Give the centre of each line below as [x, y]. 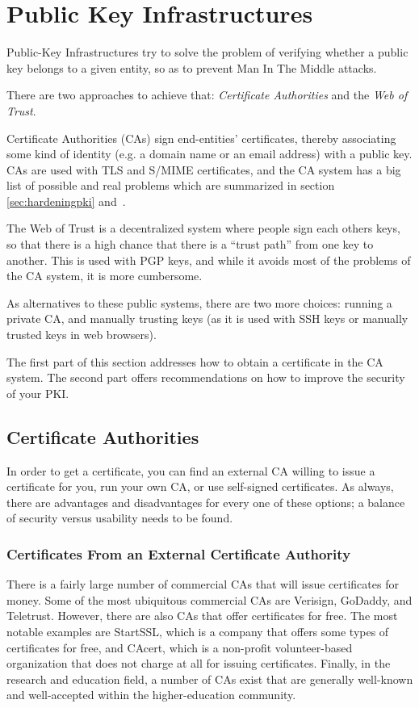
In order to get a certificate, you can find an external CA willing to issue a [191, 470]
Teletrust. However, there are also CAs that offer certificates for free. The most [202, 616]
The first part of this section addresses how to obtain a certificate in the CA [195, 361]
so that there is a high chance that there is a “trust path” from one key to [190, 244]
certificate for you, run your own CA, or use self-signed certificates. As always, [200, 486]
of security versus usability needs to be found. [120, 518]
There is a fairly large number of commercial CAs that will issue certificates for [203, 584]
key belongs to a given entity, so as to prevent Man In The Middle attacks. [192, 67]
